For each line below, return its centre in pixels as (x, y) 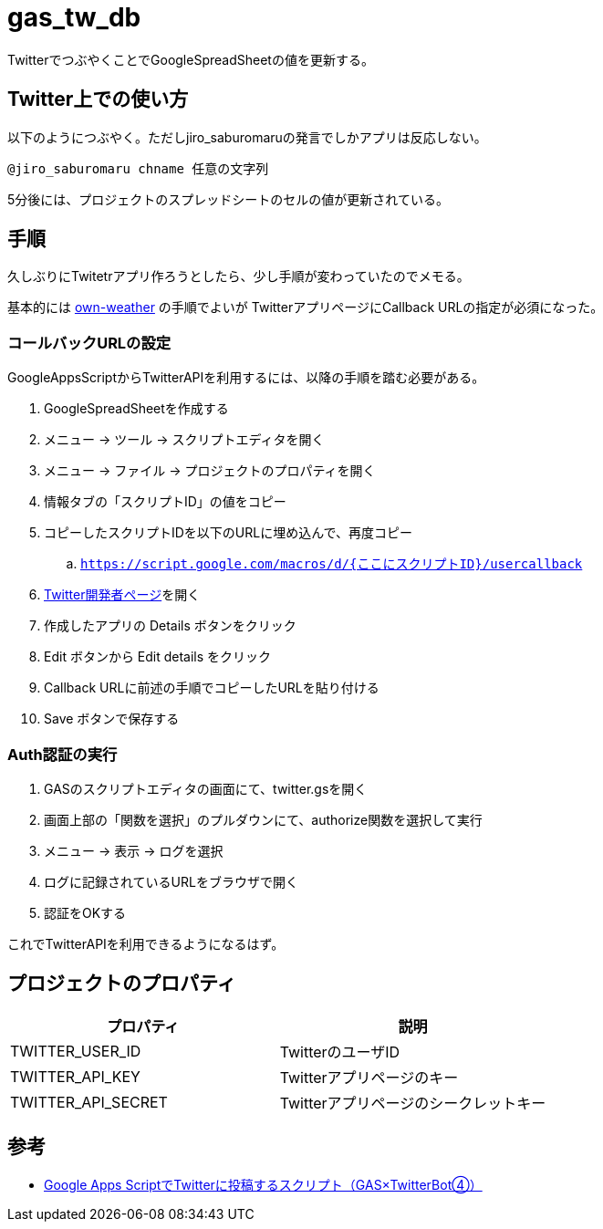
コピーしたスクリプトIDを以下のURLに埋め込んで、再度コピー (228, 533)
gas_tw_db (74, 17)
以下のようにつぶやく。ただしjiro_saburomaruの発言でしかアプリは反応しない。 (247, 137)
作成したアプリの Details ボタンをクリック (170, 626)
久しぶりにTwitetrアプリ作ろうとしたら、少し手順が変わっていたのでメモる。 (239, 276)
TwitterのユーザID (340, 1052)
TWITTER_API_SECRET (89, 1102)
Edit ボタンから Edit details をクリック (158, 657)
